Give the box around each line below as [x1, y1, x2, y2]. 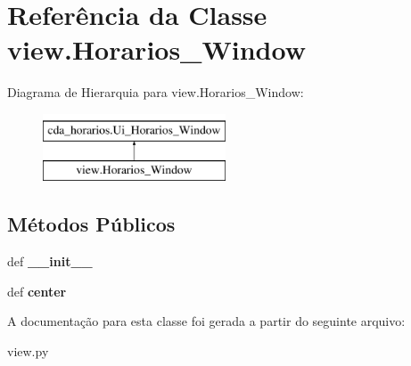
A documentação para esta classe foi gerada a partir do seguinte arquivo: [7, 312, 406, 330]
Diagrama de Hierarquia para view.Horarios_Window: [7, 83, 304, 102]
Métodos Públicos [7, 210, 176, 238]
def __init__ [7, 252, 93, 271]
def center [7, 281, 67, 300]
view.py [7, 342, 49, 361]
